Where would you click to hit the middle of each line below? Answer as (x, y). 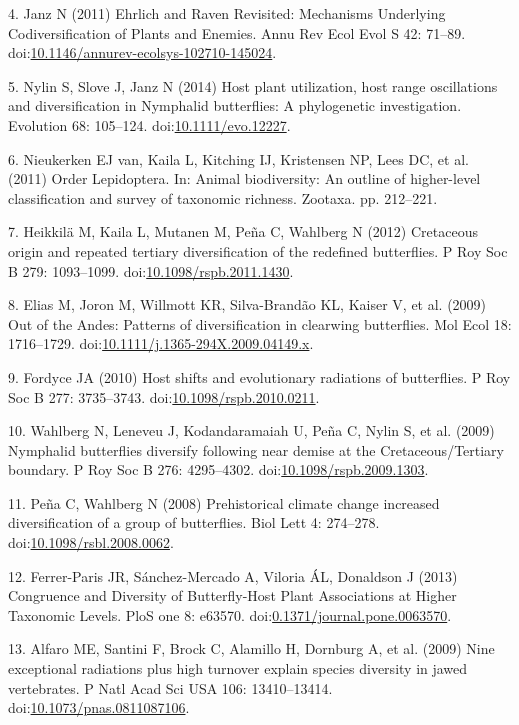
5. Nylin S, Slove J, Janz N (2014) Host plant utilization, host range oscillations (253, 85)
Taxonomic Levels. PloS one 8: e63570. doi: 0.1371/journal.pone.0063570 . (230, 614)
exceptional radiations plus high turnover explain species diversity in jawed (238, 668)
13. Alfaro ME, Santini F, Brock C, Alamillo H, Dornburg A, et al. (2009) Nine (251, 648)
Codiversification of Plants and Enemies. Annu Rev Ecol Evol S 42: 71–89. (237, 32)
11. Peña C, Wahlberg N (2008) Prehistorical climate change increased (224, 502)
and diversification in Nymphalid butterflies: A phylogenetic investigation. (235, 105)
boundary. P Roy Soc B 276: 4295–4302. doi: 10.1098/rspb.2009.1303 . (218, 469)
